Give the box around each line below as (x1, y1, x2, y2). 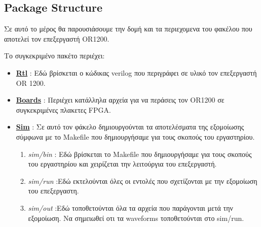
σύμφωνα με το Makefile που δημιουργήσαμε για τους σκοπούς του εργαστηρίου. (16, 131, 255, 142)
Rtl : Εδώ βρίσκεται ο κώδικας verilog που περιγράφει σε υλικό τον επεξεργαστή (16, 67, 257, 78)
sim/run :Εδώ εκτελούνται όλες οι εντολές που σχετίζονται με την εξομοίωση (28, 175, 257, 186)
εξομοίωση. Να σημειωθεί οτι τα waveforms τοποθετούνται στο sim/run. (28, 212, 244, 223)
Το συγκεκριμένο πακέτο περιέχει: (4, 50, 105, 61)
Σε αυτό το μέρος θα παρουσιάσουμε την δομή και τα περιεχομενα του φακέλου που (4, 23, 252, 34)
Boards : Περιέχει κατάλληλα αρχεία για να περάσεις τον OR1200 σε (16, 94, 225, 105)
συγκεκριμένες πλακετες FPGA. (16, 104, 111, 115)
